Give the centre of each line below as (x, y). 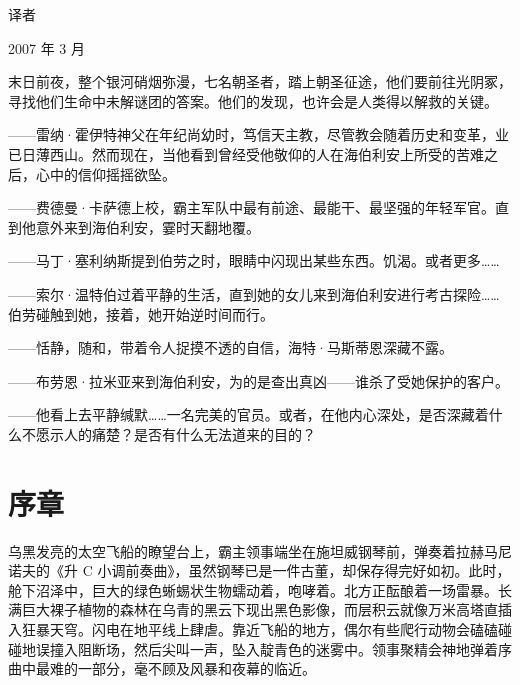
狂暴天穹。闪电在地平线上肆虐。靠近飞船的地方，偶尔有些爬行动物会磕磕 (259, 629)
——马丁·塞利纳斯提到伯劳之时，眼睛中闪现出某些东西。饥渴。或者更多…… (254, 260)
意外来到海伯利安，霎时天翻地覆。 (147, 226)
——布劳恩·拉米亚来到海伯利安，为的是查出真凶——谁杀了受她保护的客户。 (258, 380)
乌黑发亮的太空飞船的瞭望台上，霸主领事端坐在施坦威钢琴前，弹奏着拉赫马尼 (260, 550)
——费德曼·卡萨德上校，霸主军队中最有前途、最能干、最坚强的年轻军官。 (251, 207)
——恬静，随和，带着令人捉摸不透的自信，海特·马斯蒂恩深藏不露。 (230, 347)
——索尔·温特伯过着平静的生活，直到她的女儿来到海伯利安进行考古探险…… (254, 293)
